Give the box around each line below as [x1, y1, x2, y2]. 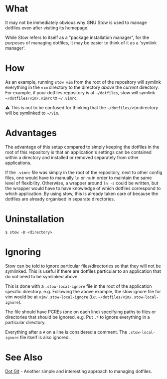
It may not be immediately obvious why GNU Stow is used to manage [5, 19, 147, 25]
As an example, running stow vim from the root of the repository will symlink [5, 79, 161, 85]
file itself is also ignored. [19, 334, 70, 340]
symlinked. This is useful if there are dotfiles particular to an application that [5, 268, 161, 274]
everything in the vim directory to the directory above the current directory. [5, 84, 159, 90]
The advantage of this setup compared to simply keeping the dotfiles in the [5, 144, 160, 150]
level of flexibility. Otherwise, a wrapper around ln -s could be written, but [5, 180, 159, 186]
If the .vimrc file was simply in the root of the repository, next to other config [5, 169, 163, 175]
